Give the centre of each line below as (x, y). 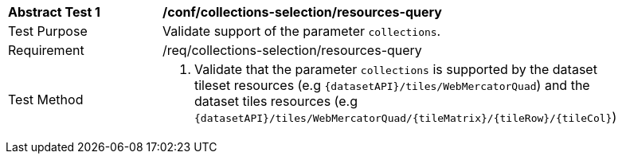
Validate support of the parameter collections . (302, 31)
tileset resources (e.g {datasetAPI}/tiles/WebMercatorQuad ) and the (392, 85)
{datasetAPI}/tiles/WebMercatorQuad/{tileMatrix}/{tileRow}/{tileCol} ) (406, 117)
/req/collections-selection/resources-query (292, 50)
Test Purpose (48, 31)
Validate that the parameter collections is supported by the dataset (396, 69)
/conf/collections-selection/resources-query (302, 12)
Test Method (46, 100)
